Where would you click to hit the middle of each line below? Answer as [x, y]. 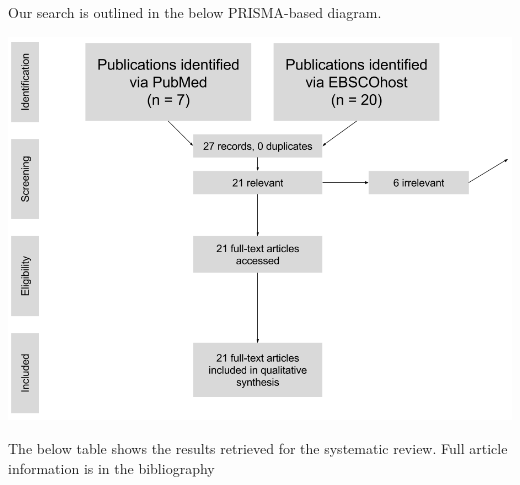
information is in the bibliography [111, 467]
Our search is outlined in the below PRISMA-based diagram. [195, 12]
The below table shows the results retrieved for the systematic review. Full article [258, 447]
